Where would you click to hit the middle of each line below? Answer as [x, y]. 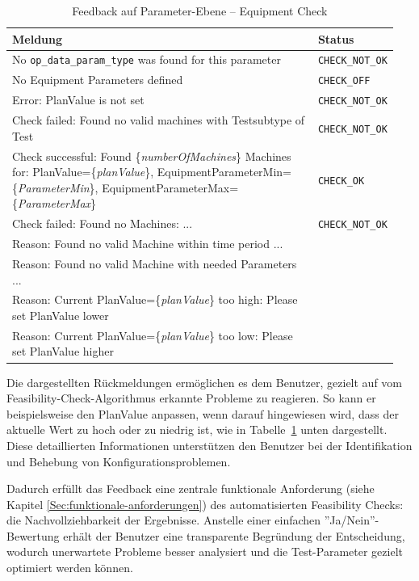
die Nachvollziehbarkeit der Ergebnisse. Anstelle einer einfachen [164, 520]
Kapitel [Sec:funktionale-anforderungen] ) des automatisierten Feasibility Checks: [205, 504]
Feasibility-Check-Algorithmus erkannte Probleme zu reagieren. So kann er [191, 398]
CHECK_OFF [344, 81]
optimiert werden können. [70, 568]
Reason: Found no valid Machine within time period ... [148, 244]
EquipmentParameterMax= [170, 187]
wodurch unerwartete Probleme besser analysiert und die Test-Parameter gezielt [205, 552]
